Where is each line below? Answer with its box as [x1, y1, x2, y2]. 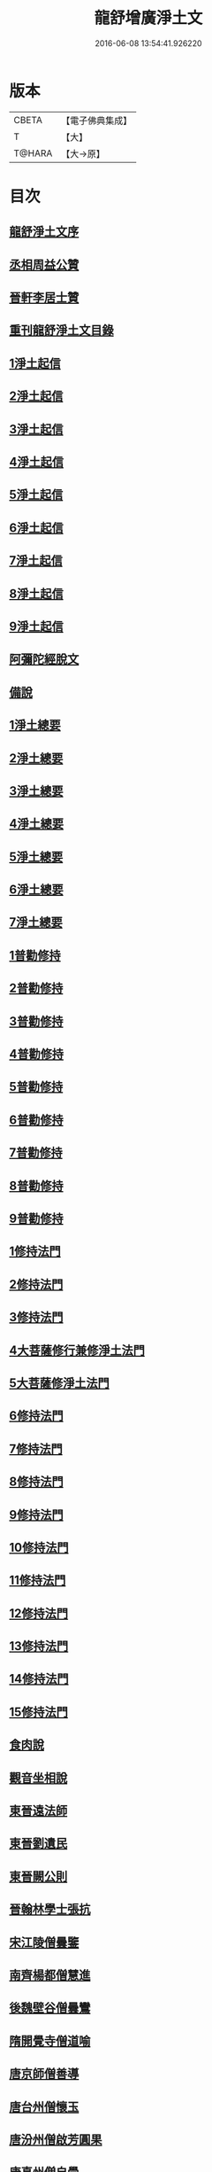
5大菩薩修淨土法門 [9, 1375, 110, 1390]
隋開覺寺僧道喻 [9, 2033, 91, 2048]
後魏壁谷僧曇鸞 [9, 2000, 91, 2016]
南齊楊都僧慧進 [9, 1967, 91, 1982]
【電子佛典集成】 [61, 114, 132, 127]
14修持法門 [9, 1671, 69, 1686]
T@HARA [13, 147, 53, 160]
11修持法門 [9, 1573, 66, 1588]
